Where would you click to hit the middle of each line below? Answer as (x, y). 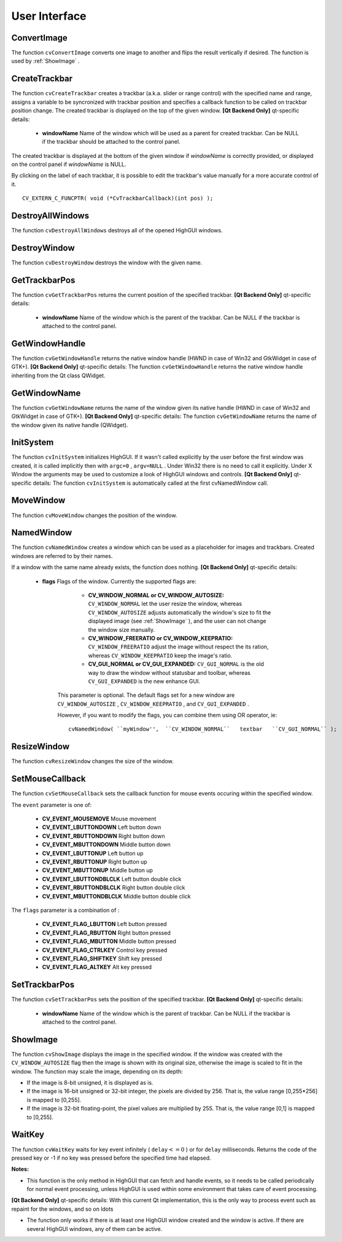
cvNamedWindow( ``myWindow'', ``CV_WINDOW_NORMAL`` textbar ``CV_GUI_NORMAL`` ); (203, 729)
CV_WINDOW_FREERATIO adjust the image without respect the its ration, (178, 647)
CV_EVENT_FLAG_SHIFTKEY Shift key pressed (102, 958)
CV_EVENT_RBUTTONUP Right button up (95, 862)
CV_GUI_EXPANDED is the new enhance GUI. (144, 681)
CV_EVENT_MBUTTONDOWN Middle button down (107, 844)
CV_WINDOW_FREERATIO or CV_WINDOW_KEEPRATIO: (161, 638)
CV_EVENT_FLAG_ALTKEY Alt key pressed (97, 967)
